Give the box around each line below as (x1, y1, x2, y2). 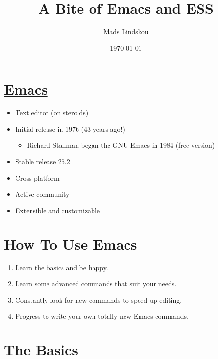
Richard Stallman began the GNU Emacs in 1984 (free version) (27, 140, 215, 150)
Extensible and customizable (15, 205, 100, 215)
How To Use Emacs (4, 234, 137, 254)
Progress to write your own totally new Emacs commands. (15, 311, 188, 321)
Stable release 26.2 (15, 156, 70, 167)
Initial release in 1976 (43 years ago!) (15, 123, 125, 134)
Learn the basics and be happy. (15, 262, 108, 272)
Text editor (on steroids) (15, 107, 89, 118)
